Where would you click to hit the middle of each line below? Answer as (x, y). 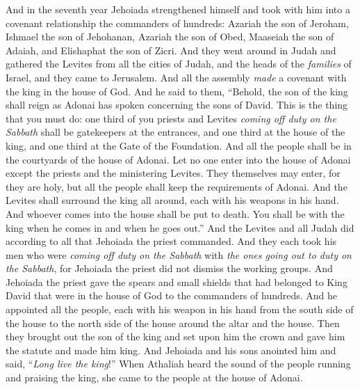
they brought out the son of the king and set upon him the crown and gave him (175, 336)
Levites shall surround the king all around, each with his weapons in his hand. (172, 200)
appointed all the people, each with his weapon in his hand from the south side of (180, 309)
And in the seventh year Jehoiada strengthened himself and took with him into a (178, 9)
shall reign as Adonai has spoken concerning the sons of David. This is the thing (177, 105)
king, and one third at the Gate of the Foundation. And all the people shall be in (179, 145)
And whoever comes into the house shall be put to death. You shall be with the (175, 213)
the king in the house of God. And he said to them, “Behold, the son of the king (177, 91)
